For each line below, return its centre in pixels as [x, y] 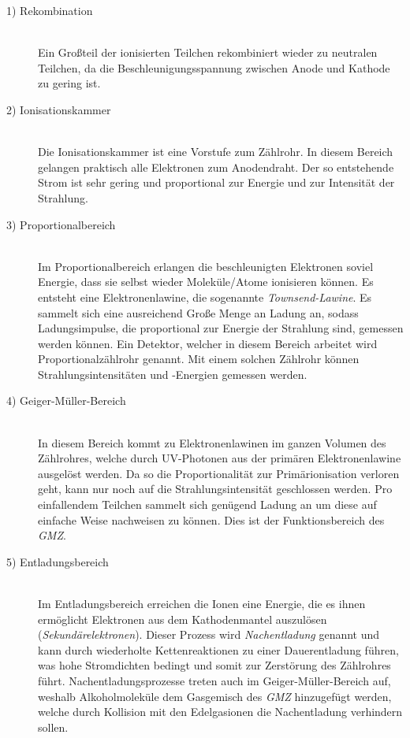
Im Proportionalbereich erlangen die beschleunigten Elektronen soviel [206, 266]
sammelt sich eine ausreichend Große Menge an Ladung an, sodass [198, 312]
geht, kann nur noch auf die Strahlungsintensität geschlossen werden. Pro [215, 489]
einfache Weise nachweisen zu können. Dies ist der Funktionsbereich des [211, 519]
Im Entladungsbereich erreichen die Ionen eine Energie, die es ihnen [202, 603]
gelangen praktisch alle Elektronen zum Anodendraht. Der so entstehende [216, 167]
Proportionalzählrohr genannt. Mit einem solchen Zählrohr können [199, 359]
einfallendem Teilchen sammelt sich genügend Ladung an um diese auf [207, 504]
